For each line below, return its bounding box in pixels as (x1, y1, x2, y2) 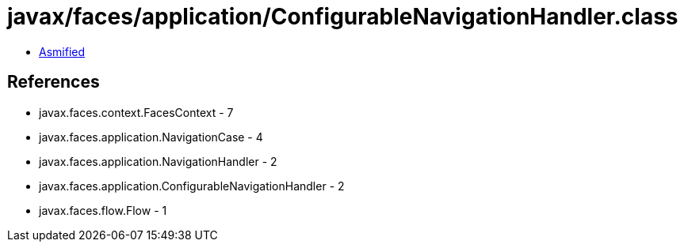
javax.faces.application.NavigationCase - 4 (39, 130, 263, 144)
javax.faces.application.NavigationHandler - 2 (39, 154, 277, 168)
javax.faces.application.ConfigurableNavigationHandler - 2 (39, 178, 345, 193)
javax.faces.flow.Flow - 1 (39, 203, 167, 217)
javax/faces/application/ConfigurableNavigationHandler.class (7, 3, 678, 30)
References (7, 72, 100, 92)
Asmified (39, 44, 86, 58)
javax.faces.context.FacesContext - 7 (39, 105, 234, 119)
